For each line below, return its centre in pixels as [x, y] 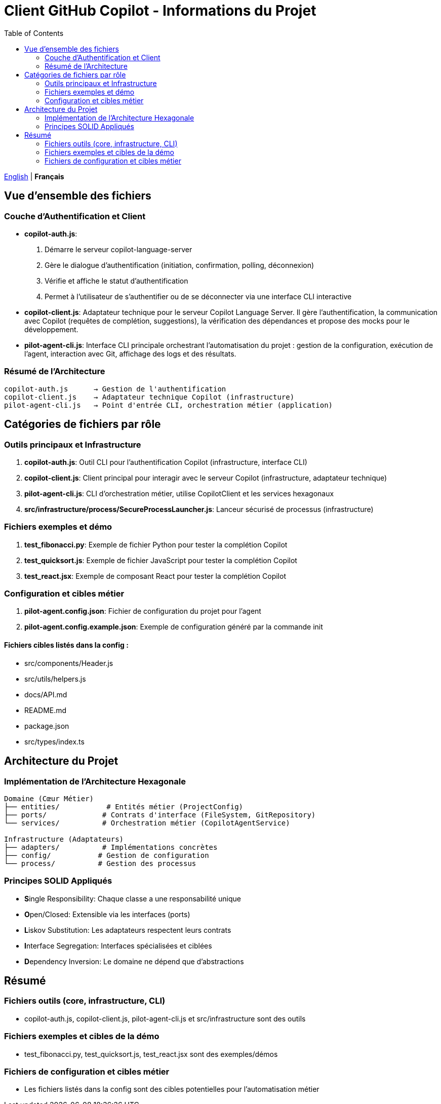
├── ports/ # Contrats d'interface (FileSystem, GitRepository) [160, 815]
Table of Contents [34, 33]
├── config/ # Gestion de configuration [107, 855]
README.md [46, 710]
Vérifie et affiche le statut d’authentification [116, 281]
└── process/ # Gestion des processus [100, 863]
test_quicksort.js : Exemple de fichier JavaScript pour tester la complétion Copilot [161, 560]
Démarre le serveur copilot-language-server [118, 249]
